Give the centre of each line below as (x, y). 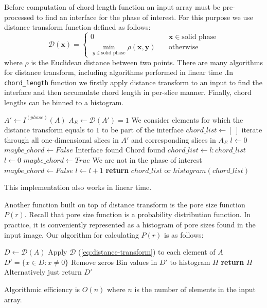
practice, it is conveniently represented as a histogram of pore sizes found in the (130, 224)
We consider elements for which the (187, 119)
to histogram (190, 262)
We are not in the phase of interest (147, 159)
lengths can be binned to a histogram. (64, 102)
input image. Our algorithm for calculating (72, 234)
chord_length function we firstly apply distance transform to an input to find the (133, 82)
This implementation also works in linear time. (78, 187)
